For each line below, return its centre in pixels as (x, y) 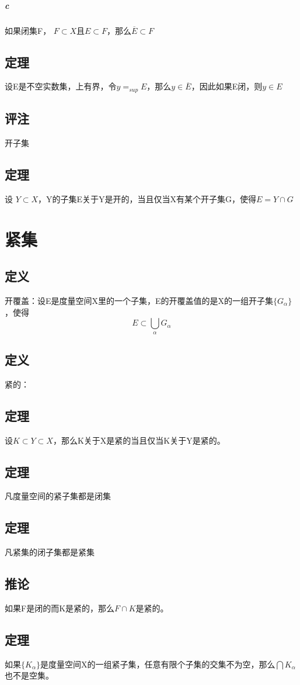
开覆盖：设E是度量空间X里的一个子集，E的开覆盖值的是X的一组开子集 (139, 300)
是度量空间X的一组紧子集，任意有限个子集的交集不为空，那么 (158, 664)
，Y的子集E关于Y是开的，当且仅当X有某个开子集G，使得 (147, 198)
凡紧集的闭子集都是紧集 (50, 552)
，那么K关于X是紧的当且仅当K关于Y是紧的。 (139, 440)
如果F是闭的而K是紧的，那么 (60, 608)
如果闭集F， (28, 30)
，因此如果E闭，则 (227, 86)
